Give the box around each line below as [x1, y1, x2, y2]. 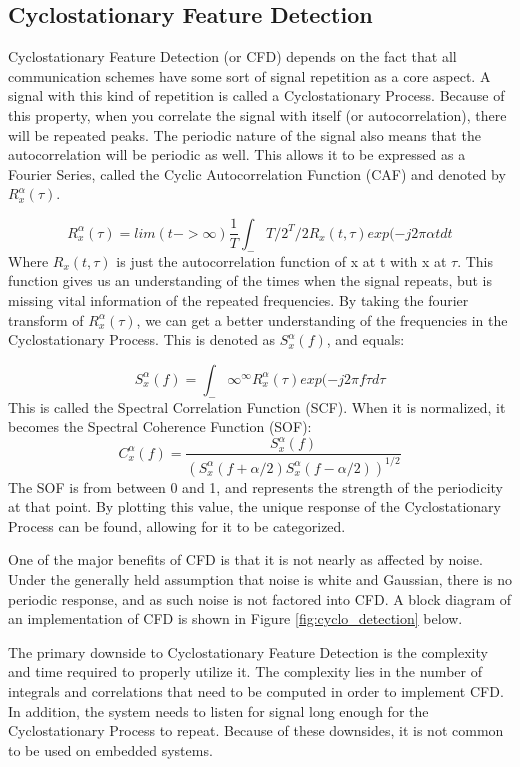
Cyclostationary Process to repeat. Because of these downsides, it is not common [8, 720, 504, 741]
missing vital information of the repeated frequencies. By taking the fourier [8, 289, 469, 310]
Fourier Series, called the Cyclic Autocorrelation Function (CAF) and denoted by [8, 163, 506, 184]
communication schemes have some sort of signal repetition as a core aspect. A [8, 65, 491, 86]
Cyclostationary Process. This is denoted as [8, 329, 276, 350]
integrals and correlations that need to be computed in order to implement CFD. [8, 680, 504, 701]
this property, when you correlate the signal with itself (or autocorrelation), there [8, 104, 507, 125]
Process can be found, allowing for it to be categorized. [8, 515, 346, 536]
